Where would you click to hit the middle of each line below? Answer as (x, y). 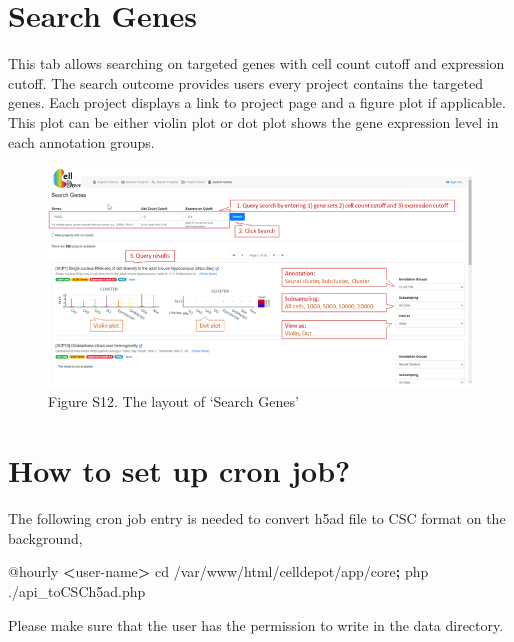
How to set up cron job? (179, 470)
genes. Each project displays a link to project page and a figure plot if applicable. (257, 102)
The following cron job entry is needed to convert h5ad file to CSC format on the (257, 518)
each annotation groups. (81, 141)
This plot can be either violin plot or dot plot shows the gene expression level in (253, 121)
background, (45, 537)
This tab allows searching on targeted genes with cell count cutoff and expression (256, 63)
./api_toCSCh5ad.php (77, 590)
